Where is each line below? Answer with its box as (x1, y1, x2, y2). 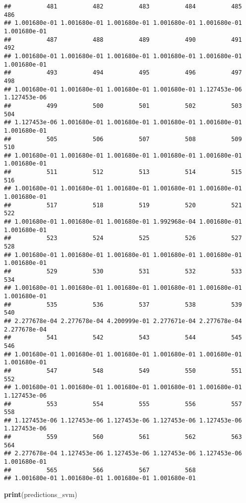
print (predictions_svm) (4, 489, 77, 500)
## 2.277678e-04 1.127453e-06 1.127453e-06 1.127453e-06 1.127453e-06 (4, 450, 242, 457)
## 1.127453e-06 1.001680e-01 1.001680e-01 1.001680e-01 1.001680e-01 (4, 119, 242, 126)
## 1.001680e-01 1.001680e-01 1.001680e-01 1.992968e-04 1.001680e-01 (4, 218, 242, 226)
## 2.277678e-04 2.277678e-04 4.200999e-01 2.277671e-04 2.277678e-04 (4, 317, 242, 325)
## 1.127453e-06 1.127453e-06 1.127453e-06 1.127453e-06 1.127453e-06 (4, 417, 242, 424)
